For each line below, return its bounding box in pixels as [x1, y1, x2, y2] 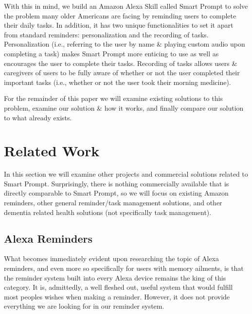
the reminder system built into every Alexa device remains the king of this [4, 272, 226, 282]
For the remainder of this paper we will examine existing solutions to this [4, 93, 223, 103]
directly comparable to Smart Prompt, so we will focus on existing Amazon [4, 188, 229, 198]
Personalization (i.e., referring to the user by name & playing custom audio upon [4, 39, 245, 49]
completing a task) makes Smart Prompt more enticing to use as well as [4, 48, 219, 58]
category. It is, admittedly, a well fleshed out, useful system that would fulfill [4, 282, 233, 292]
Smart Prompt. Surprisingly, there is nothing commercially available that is [4, 178, 229, 188]
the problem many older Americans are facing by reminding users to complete [4, 10, 236, 20]
